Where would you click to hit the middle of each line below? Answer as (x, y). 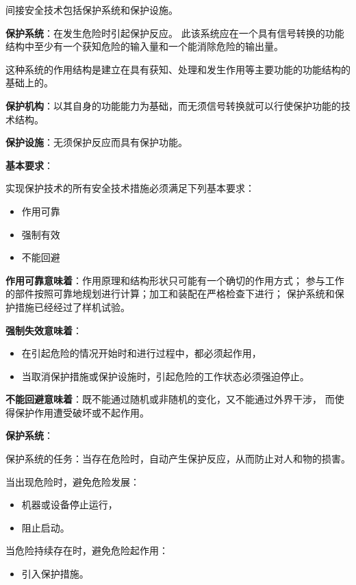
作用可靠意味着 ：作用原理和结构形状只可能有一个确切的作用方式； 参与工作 (175, 280)
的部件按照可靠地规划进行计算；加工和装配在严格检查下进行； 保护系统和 (170, 294)
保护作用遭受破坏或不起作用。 (82, 412)
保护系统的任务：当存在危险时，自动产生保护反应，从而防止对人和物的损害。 (178, 459)
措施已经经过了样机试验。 (72, 307)
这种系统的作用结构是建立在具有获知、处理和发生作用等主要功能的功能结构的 (178, 69)
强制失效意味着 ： (44, 330)
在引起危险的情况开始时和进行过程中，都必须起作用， (141, 353)
